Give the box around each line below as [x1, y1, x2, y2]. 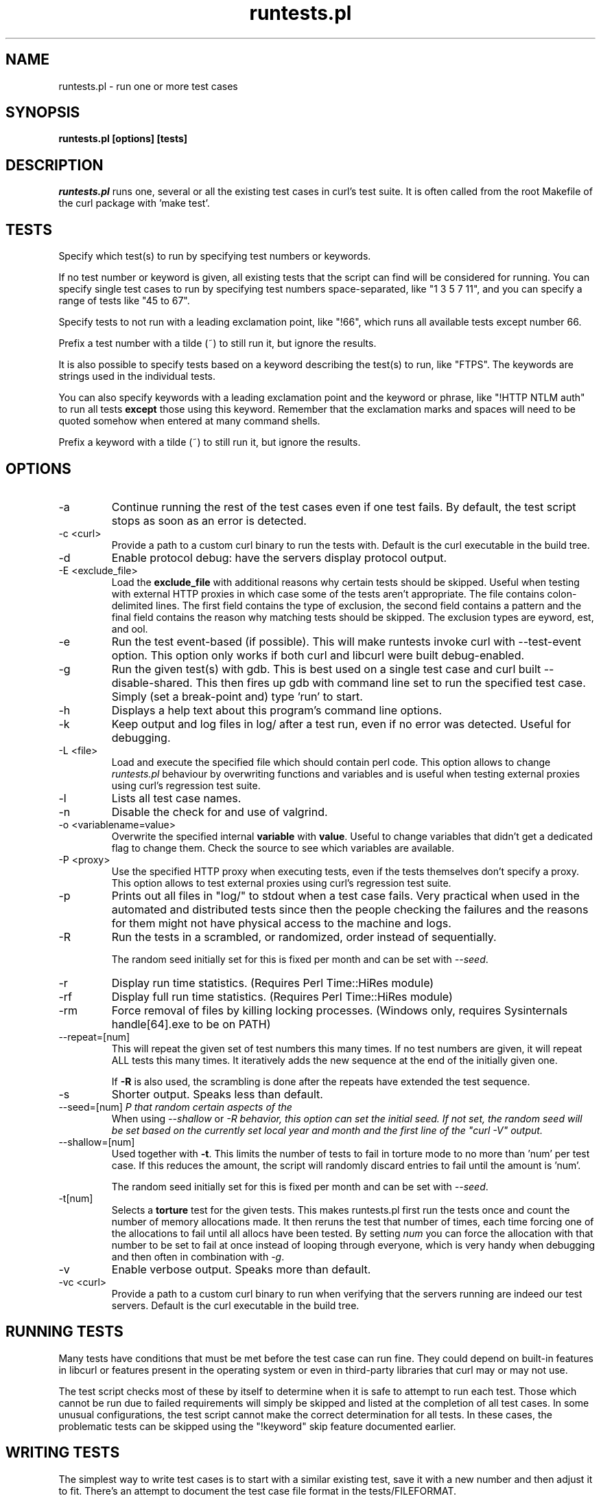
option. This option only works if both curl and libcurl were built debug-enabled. [111, 648, 525, 662]
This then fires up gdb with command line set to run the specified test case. [196, 675, 586, 690]
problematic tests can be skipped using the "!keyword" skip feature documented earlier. [58, 1420, 456, 1432]
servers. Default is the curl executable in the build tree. [111, 1299, 360, 1311]
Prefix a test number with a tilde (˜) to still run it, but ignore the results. [58, 337, 377, 350]
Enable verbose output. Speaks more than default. [111, 1262, 371, 1276]
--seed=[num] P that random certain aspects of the [58, 1100, 292, 1113]
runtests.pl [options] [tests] [58, 133, 188, 145]
